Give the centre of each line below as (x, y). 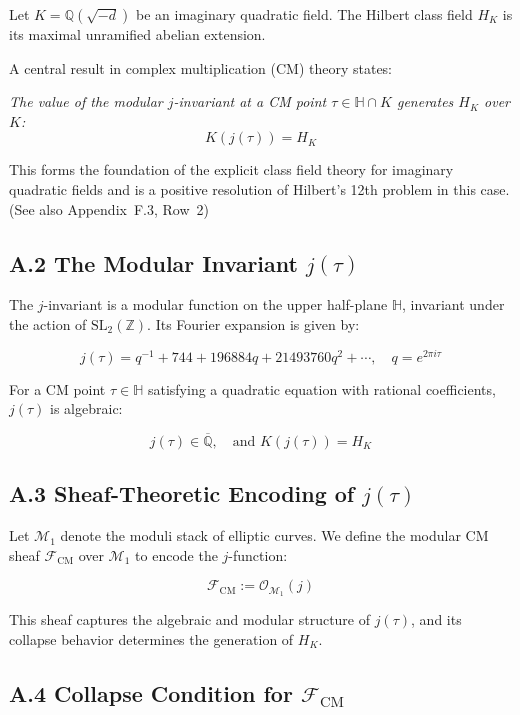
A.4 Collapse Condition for (151, 692)
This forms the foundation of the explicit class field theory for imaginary (231, 169)
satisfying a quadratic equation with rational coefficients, (321, 388)
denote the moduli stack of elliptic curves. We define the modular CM (274, 535)
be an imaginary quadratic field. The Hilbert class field (304, 14)
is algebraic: (86, 408)
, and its (436, 619)
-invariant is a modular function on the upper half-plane (215, 304)
